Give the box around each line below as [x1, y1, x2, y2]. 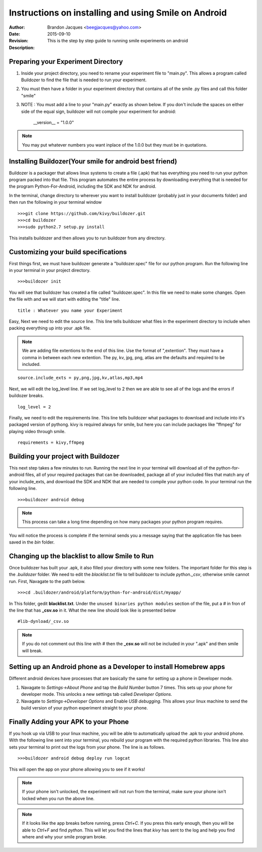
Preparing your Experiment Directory [9, 57, 123, 66]
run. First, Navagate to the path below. [9, 578, 86, 584]
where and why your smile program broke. [22, 834, 107, 840]
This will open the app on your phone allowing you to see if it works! [9, 766, 146, 772]
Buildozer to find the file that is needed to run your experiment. [21, 77, 147, 83]
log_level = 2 [17, 404, 51, 410]
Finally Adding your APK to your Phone [9, 718, 129, 726]
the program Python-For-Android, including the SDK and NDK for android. [9, 183, 157, 189]
